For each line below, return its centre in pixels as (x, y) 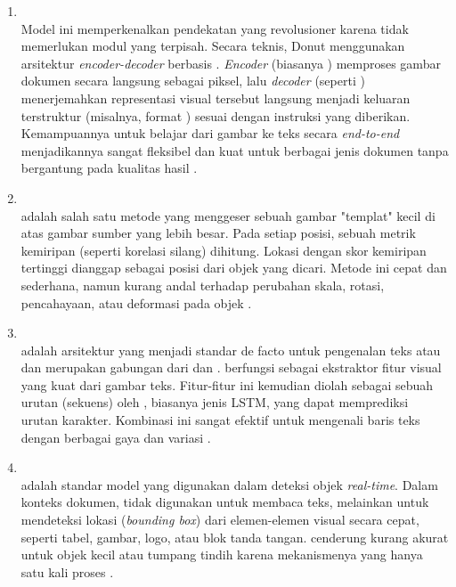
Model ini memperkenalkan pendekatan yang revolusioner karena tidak (215, 28)
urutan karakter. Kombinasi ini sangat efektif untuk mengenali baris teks (220, 420)
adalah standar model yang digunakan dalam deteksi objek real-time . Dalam (229, 484)
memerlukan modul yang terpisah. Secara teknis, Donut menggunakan (213, 46)
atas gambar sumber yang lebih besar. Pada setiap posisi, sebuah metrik (218, 233)
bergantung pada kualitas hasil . (109, 168)
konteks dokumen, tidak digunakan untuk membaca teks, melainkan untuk (225, 502)
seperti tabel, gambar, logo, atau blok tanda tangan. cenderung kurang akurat (235, 537)
